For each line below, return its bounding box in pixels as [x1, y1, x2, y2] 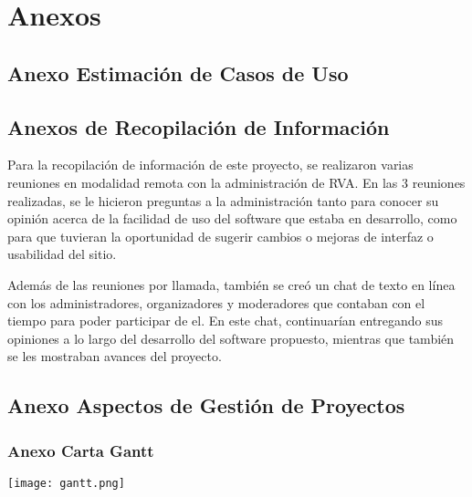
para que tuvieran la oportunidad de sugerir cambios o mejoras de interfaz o [7, 226, 434, 245]
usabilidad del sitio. [7, 244, 117, 264]
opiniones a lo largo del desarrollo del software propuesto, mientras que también [7, 328, 455, 347]
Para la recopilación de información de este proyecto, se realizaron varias [7, 155, 414, 174]
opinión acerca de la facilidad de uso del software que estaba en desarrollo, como [7, 209, 457, 228]
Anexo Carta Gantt [7, 439, 154, 461]
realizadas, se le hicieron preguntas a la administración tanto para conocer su [7, 191, 439, 210]
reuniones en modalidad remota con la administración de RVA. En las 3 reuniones [7, 172, 466, 192]
